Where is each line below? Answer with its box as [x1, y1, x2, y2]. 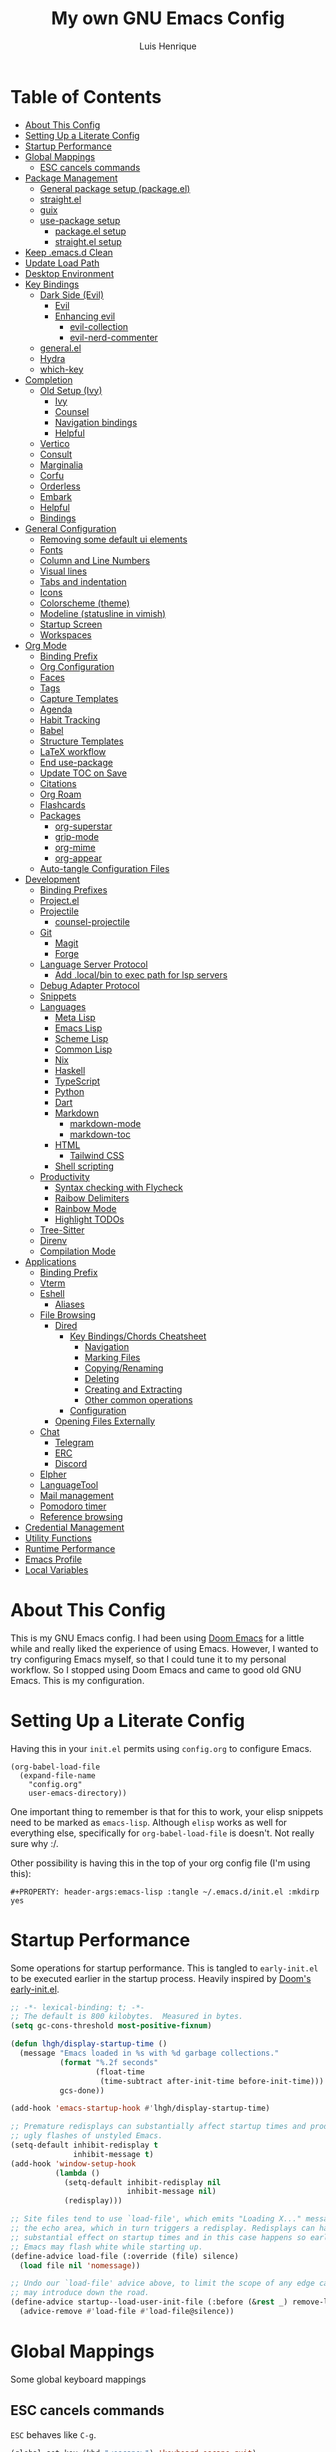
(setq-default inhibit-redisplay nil [63, 2177, 222, 2187]
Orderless [39, 480, 81, 492]
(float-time [95, 2067, 145, 2077]
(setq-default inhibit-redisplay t [10, 2140, 159, 2150]
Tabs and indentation [39, 575, 127, 587]
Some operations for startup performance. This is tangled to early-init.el [10, 1962, 319, 1974]
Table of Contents [10, 85, 162, 108]
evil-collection [69, 320, 129, 332]
